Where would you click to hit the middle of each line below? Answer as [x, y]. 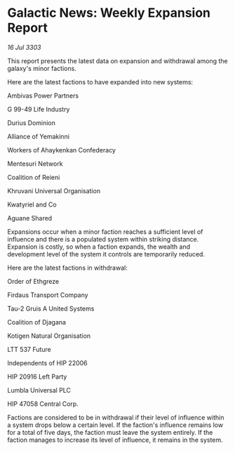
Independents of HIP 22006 [47, 362]
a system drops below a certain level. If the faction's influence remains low [115, 425]
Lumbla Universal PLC [39, 390]
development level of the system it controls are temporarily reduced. [106, 254]
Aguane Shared [30, 218]
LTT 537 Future [29, 349]
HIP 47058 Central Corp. [43, 404]
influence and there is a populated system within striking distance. [103, 239]
